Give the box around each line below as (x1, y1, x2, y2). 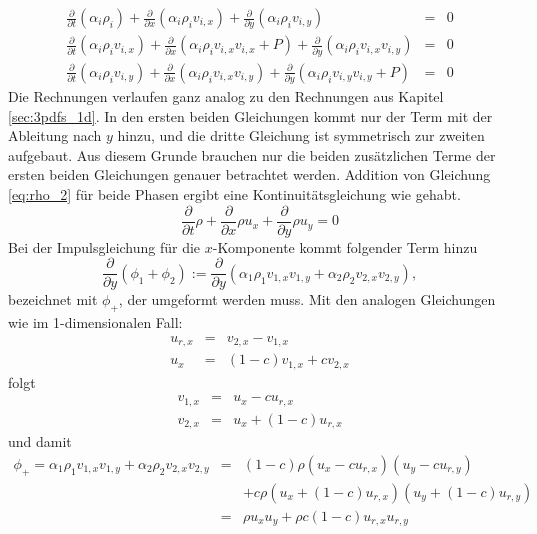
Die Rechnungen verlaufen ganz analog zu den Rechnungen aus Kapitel (8, 86, 444, 107)
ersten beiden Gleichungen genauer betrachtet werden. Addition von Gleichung (8, 164, 491, 185)
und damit (8, 431, 72, 452)
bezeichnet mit (8, 289, 98, 310)
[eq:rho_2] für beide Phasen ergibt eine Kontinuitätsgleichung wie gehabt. (8, 184, 461, 204)
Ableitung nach (8, 125, 102, 146)
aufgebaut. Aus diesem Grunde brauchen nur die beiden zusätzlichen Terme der (8, 144, 496, 165)
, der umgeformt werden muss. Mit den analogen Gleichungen (118, 289, 496, 310)
